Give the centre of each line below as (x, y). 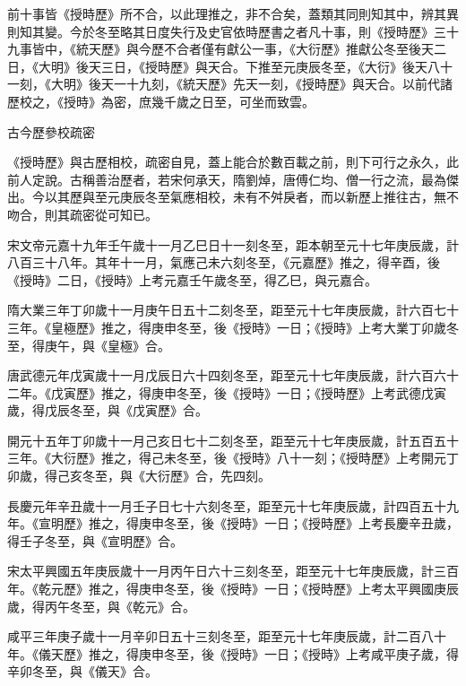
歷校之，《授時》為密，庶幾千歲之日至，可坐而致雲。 (161, 101)
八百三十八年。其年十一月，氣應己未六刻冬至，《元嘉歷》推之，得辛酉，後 (224, 262)
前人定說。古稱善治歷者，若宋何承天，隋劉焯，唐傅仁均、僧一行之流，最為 (227, 179)
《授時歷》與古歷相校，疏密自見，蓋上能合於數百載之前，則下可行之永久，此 (233, 162)
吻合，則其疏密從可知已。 (82, 214)
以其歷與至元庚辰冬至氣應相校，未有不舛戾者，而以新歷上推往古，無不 (251, 197)
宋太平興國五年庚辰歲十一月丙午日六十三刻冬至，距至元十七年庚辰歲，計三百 (233, 571)
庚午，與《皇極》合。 (107, 345)
